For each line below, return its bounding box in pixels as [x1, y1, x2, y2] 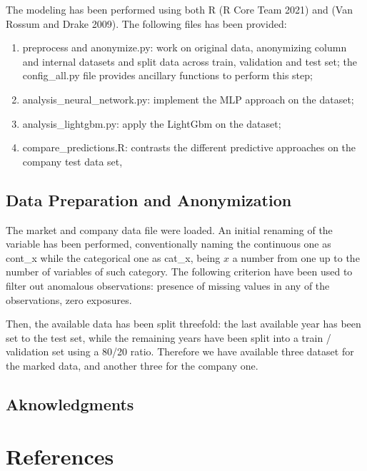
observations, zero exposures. [6, 292, 132, 307]
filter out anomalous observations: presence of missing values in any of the [6, 278, 330, 293]
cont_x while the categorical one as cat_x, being [6, 250, 221, 265]
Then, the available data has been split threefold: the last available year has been [6, 316, 361, 331]
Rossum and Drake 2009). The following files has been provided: [6, 16, 287, 31]
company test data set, [22, 153, 123, 168]
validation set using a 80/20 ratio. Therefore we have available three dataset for [6, 344, 354, 359]
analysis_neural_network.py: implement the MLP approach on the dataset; [22, 91, 354, 106]
